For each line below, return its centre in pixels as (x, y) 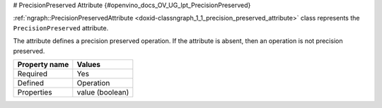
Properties (35, 92)
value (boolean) (103, 92)
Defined (30, 83)
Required (33, 73)
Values (89, 64)
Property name (43, 64)
